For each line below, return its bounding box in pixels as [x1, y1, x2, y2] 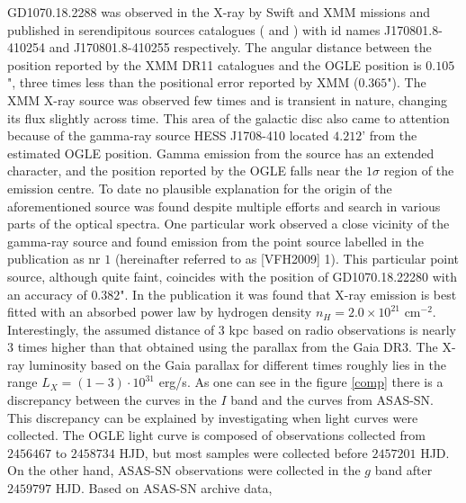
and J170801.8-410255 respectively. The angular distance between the [49, 38, 432, 57]
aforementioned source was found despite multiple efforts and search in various [7, 196, 441, 215]
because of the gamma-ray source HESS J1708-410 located [7, 126, 329, 145]
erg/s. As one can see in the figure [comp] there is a [158, 373, 444, 391]
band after [374, 461, 433, 480]
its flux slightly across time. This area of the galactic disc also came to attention [7, 108, 450, 127]
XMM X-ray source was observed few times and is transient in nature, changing [7, 90, 448, 109]
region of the [383, 161, 454, 180]
